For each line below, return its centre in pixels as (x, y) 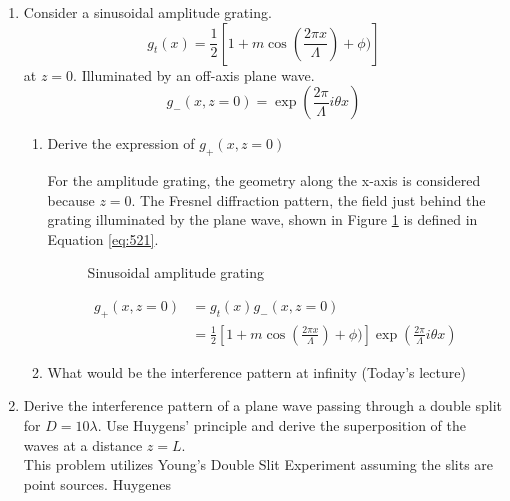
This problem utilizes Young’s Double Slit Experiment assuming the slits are (258, 464)
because (71, 199)
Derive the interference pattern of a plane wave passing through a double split (262, 405)
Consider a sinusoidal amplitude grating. (147, 12)
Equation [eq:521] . (103, 238)
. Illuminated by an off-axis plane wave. (194, 74)
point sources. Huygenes (97, 483)
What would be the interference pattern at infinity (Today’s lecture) (256, 371)
